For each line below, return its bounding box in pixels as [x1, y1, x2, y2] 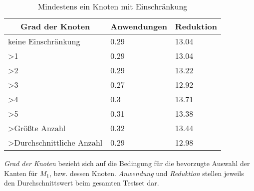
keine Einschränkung [8, 35, 80, 47]
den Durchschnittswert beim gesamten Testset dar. [4, 178, 159, 188]
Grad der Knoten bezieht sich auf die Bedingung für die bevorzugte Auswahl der [4, 158, 250, 168]
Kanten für [4, 168, 37, 178]
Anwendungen [110, 20, 167, 32]
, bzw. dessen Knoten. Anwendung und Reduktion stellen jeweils [49, 168, 244, 178]
